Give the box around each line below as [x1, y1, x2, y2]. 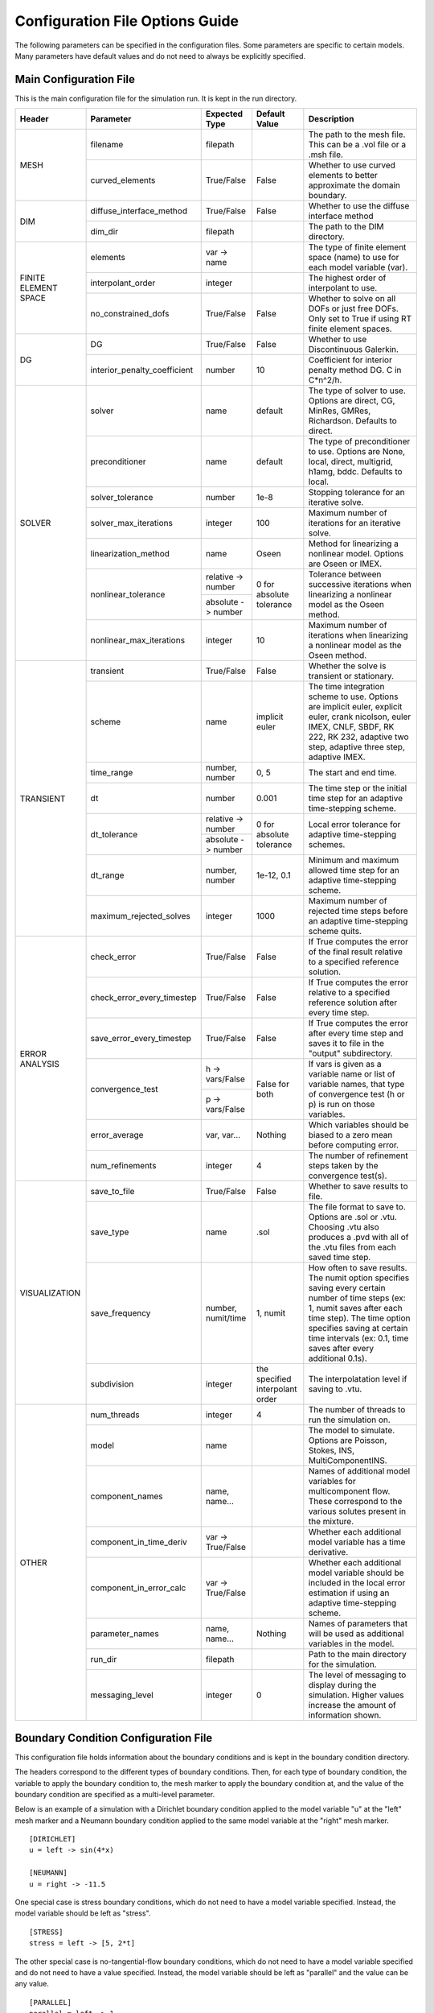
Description [308, 114, 354, 125]
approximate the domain [308, 180, 401, 191]
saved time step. [308, 1252, 371, 1263]
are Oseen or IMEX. [308, 558, 383, 569]
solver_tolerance [90, 492, 154, 503]
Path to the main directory [308, 1649, 407, 1660]
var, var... [205, 1130, 241, 1141]
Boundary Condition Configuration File [14, 1731, 213, 1745]
